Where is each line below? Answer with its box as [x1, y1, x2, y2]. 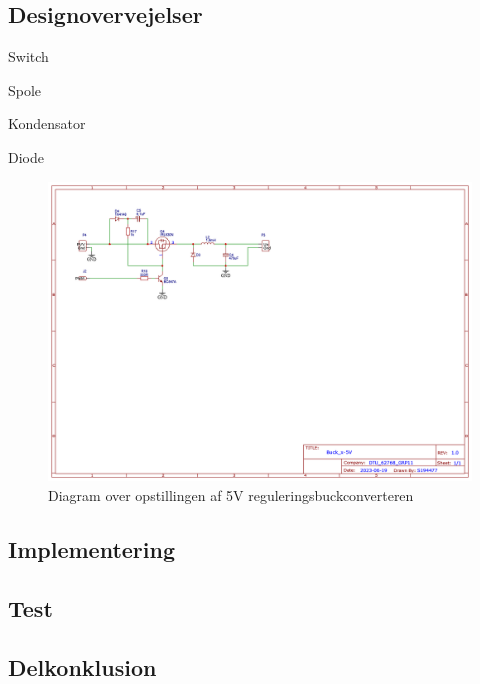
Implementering [8, 533, 175, 564]
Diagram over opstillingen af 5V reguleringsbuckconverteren [48, 484, 414, 505]
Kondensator [8, 113, 86, 134]
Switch [8, 46, 49, 67]
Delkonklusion [8, 651, 157, 682]
